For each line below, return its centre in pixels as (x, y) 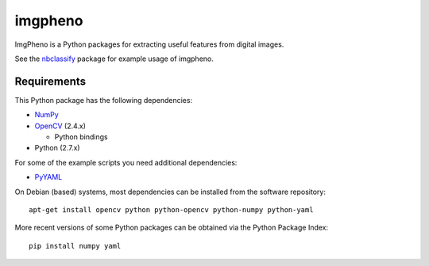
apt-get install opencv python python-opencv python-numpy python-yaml (171, 209)
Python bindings (81, 137)
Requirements (50, 81)
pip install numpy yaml (75, 246)
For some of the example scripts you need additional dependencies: (126, 162)
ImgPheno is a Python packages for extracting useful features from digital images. (149, 44)
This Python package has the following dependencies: (104, 100)
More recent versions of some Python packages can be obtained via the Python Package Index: (172, 228)
